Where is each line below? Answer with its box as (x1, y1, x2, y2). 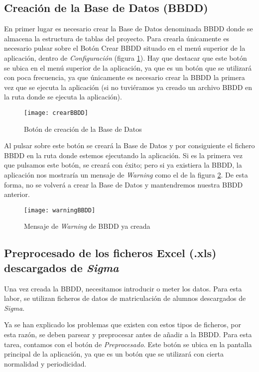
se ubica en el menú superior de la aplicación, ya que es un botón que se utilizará (4, 62, 252, 73)
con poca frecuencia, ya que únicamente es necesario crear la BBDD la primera (4, 72, 245, 83)
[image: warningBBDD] (24, 206, 96, 214)
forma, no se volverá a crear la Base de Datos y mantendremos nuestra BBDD (4, 179, 243, 189)
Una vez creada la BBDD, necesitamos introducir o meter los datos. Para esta (4, 283, 242, 293)
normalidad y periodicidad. (4, 358, 87, 369)
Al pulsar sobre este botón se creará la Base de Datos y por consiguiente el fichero (4, 140, 255, 151)
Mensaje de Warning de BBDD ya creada (24, 221, 150, 231)
